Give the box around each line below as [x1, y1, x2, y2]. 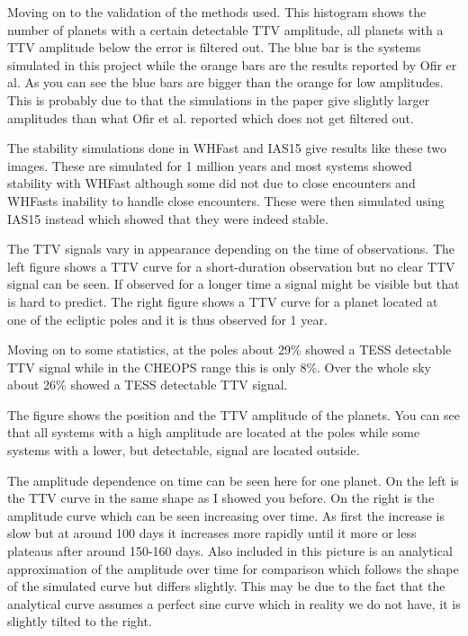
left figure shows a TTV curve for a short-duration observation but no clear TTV [7, 256, 455, 275]
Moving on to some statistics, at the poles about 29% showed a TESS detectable [7, 340, 452, 359]
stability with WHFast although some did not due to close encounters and [7, 174, 416, 193]
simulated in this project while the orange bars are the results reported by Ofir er [7, 55, 457, 74]
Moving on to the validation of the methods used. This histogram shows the [7, 3, 427, 21]
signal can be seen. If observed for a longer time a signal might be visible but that [7, 274, 460, 293]
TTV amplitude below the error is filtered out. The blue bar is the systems [7, 38, 421, 57]
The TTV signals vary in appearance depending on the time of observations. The [7, 239, 455, 258]
